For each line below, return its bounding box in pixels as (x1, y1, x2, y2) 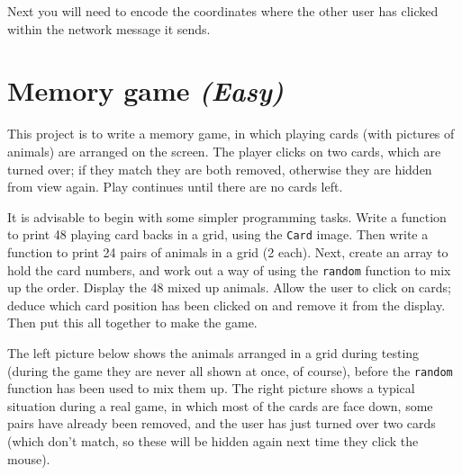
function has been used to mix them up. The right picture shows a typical (7, 379, 415, 398)
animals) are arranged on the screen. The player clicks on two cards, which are (7, 141, 441, 160)
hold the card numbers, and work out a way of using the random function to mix (7, 260, 451, 279)
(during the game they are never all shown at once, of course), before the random (7, 361, 453, 380)
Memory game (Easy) (7, 72, 284, 110)
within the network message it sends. (7, 19, 211, 38)
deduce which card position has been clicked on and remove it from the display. (7, 295, 446, 314)
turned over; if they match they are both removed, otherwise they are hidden (7, 159, 432, 178)
